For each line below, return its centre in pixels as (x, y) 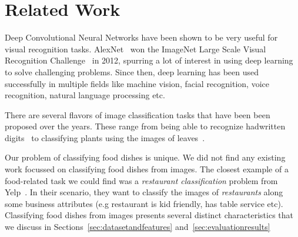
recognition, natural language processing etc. (85, 95)
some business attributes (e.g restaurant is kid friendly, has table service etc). (144, 203)
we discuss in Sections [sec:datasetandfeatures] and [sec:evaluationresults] (138, 227)
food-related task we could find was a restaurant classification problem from (141, 180)
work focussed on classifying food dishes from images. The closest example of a (147, 169)
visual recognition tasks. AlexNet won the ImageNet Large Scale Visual (135, 49)
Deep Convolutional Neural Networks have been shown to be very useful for (141, 37)
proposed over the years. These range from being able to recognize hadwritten (145, 126)
